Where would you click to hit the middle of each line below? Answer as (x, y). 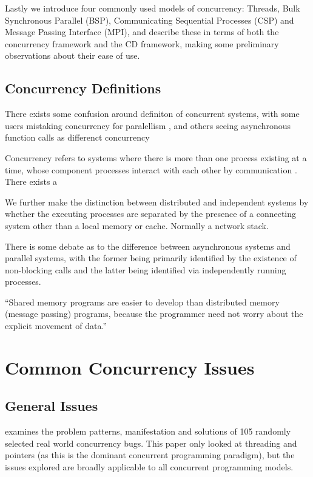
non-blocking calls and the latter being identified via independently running (146, 269)
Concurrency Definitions (83, 88)
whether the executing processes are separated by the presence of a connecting (151, 214)
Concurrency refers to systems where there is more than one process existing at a (156, 157)
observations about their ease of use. (72, 55)
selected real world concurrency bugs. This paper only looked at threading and (151, 443)
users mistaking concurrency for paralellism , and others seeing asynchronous (148, 125)
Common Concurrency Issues (130, 367)
